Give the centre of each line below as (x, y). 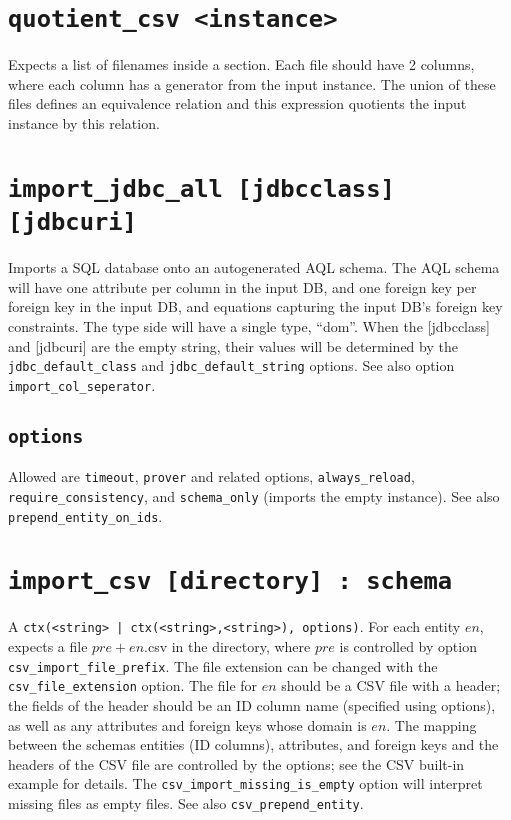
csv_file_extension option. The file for (133, 685)
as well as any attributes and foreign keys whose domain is (187, 724)
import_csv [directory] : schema (230, 581)
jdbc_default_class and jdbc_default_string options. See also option (231, 365)
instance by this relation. (84, 123)
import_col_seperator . (82, 384)
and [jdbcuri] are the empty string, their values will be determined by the (233, 345)
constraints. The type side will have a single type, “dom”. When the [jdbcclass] (249, 325)
